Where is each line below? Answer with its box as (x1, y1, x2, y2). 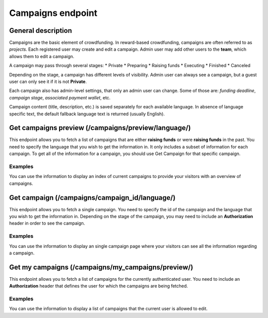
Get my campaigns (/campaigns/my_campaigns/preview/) (9, 263, 194, 271)
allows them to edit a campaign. (9, 53, 74, 59)
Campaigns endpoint (9, 7, 98, 18)
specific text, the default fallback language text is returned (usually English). (9, 111, 165, 117)
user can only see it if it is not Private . (9, 79, 87, 84)
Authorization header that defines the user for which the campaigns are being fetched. (9, 283, 188, 289)
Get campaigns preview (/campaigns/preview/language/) (9, 124, 191, 132)
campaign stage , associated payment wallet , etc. (9, 94, 111, 100)
